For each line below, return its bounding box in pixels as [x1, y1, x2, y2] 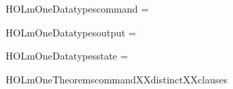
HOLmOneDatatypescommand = [6, 1, 149, 15]
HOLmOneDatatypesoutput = [6, 25, 136, 39]
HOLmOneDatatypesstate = [6, 48, 128, 63]
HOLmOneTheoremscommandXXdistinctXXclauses [6, 71, 227, 86]
